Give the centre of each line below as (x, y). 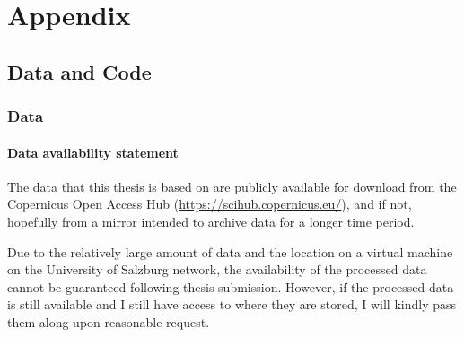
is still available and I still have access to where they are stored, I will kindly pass (232, 304)
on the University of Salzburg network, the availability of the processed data (217, 269)
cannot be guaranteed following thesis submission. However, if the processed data (231, 286)
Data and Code (79, 71)
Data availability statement (93, 152)
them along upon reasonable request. (109, 321)
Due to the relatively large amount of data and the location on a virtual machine (230, 251)
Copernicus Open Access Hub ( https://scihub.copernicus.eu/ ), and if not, (210, 204)
